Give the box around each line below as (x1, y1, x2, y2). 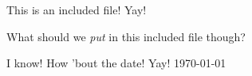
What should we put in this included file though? (6, 28, 246, 44)
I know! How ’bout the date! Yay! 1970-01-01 (6, 55, 226, 71)
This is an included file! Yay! (6, 2, 147, 17)
